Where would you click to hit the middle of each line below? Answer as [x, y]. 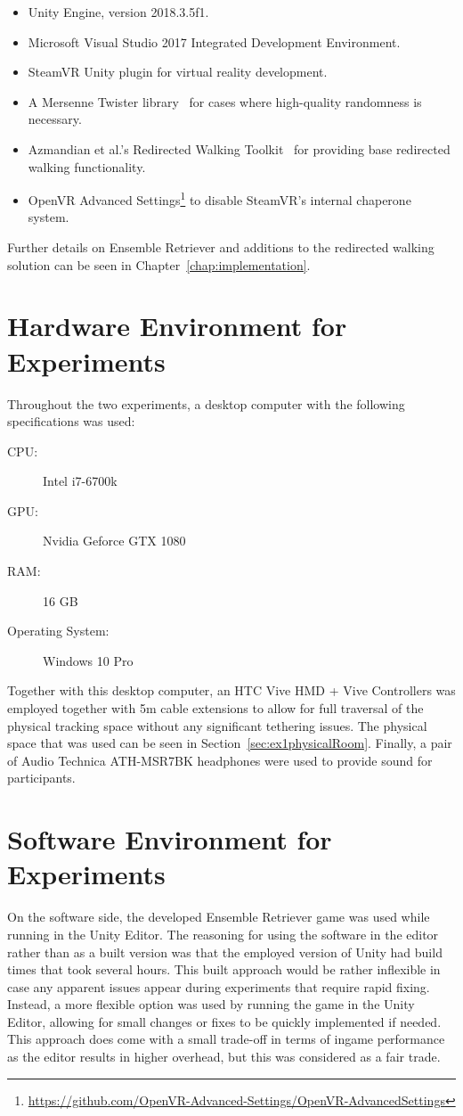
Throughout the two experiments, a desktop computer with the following [206, 403]
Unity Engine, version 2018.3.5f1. [118, 12]
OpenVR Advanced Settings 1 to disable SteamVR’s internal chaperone [219, 198]
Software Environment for [170, 839]
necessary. [55, 119]
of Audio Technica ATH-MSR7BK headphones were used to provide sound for [220, 760]
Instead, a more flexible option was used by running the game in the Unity [211, 1004]
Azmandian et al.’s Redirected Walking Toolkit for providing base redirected [239, 148]
